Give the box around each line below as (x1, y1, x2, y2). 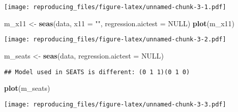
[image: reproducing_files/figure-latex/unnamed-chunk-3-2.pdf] (4, 36, 226, 43)
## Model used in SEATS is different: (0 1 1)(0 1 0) (4, 68, 190, 76)
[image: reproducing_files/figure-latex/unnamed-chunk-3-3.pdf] (4, 100, 226, 108)
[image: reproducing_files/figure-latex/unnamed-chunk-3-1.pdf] (4, 4, 226, 11)
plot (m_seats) (4, 83, 50, 93)
